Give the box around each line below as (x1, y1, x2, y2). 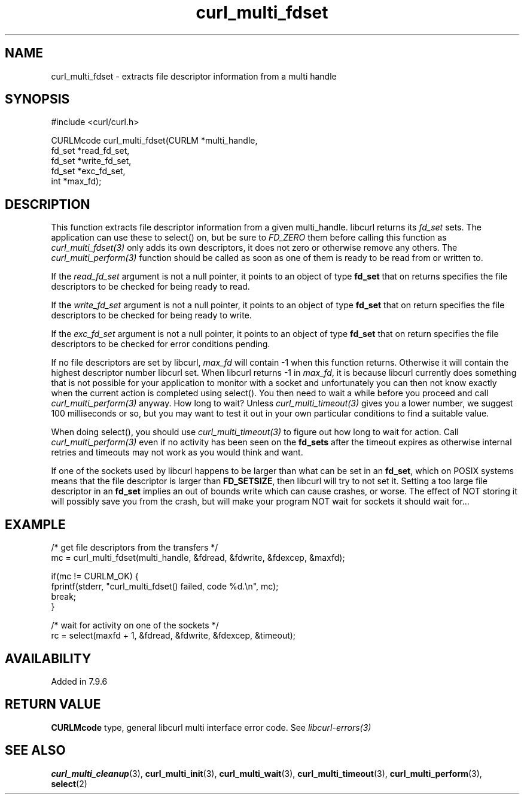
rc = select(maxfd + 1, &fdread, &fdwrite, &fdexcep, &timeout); (51, 630, 296, 641)
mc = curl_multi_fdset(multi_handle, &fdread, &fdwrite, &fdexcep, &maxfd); (51, 552, 345, 563)
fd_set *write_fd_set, (51, 156, 132, 166)
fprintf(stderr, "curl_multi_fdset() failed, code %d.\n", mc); (51, 581, 279, 592)
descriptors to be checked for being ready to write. (51, 310, 252, 321)
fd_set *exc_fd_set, (51, 166, 126, 177)
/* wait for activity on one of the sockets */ (51, 620, 219, 631)
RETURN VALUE (5, 697, 101, 712)
